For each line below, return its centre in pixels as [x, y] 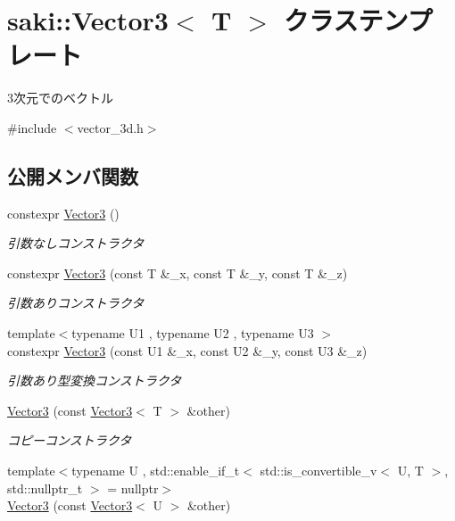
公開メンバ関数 [73, 175]
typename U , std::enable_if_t [156, 471]
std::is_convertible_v [318, 471]
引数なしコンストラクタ [76, 243]
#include [32, 127]
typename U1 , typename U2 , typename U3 [193, 333]
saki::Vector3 [88, 20]
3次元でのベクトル [60, 98]
